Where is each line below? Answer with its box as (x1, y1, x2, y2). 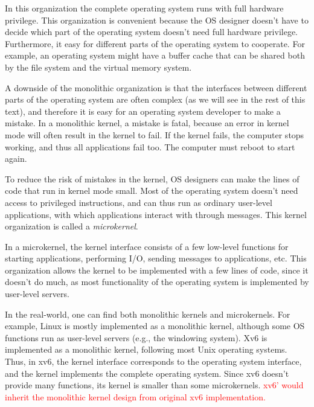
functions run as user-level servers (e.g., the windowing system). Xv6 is (5, 331, 268, 344)
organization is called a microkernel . (5, 220, 138, 232)
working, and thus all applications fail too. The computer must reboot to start (5, 140, 295, 153)
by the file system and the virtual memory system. (5, 60, 192, 73)
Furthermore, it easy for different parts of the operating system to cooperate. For (5, 37, 305, 50)
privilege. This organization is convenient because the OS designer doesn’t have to (5, 13, 309, 26)
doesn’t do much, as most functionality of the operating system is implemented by (5, 275, 309, 288)
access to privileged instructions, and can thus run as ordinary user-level (5, 196, 272, 208)
